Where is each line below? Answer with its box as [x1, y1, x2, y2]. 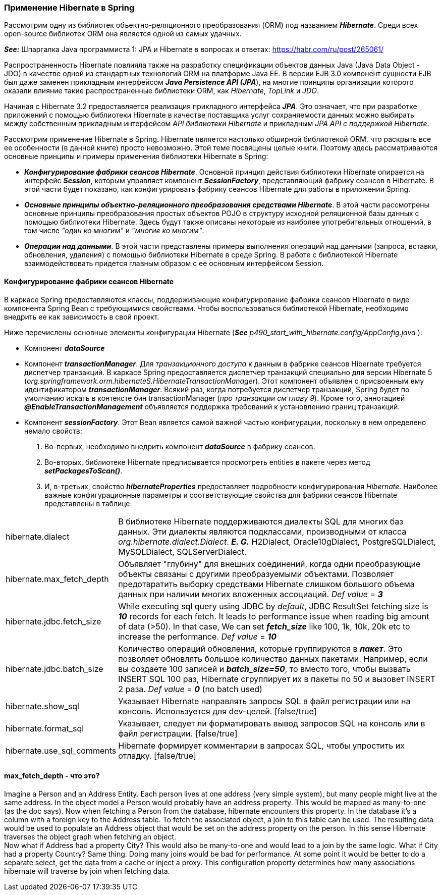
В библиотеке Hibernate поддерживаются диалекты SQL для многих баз [118, 516, 404, 527]
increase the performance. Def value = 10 [118, 631, 277, 642]
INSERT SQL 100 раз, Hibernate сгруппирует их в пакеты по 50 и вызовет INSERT [118, 673, 436, 684]
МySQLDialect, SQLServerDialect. [118, 546, 247, 557]
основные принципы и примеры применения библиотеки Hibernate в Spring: [4, 152, 268, 161]
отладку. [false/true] [118, 750, 196, 761]
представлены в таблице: [44, 499, 132, 508]
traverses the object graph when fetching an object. [4, 832, 177, 841]
